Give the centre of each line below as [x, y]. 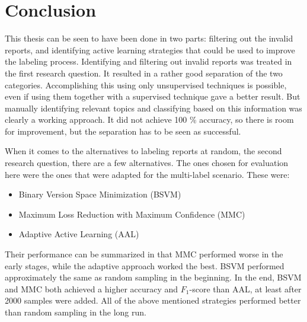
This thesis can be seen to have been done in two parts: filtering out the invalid [149, 38]
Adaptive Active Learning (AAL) [79, 234]
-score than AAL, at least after [245, 288]
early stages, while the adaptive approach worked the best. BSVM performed [145, 265]
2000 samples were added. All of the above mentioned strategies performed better [153, 300]
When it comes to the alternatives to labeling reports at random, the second [143, 151]
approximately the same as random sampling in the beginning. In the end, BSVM [153, 277]
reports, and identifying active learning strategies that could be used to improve [150, 50]
